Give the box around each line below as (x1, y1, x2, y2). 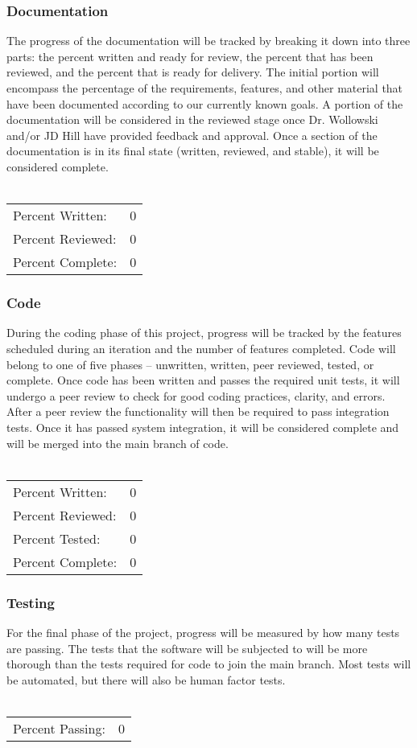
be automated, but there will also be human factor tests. (6, 671, 286, 688)
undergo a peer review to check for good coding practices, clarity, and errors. (6, 387, 386, 404)
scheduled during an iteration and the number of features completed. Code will (6, 339, 396, 356)
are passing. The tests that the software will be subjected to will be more (6, 639, 368, 656)
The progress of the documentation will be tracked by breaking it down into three (6, 32, 411, 49)
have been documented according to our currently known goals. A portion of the (6, 95, 403, 112)
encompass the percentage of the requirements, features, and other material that (6, 80, 403, 96)
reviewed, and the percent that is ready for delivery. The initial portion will (6, 64, 379, 80)
